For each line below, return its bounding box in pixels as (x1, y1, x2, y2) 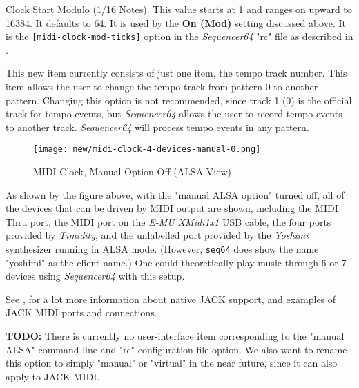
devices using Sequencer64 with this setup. (6, 269, 185, 283)
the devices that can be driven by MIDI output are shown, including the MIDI (6, 201, 338, 215)
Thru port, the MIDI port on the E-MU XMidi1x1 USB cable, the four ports (6, 214, 331, 229)
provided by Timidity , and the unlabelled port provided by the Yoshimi (6, 228, 309, 242)
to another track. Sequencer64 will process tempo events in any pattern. (6, 119, 309, 134)
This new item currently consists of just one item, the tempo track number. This (6, 66, 347, 80)
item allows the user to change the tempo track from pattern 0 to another (6, 79, 318, 94)
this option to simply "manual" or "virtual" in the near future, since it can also (6, 356, 338, 370)
